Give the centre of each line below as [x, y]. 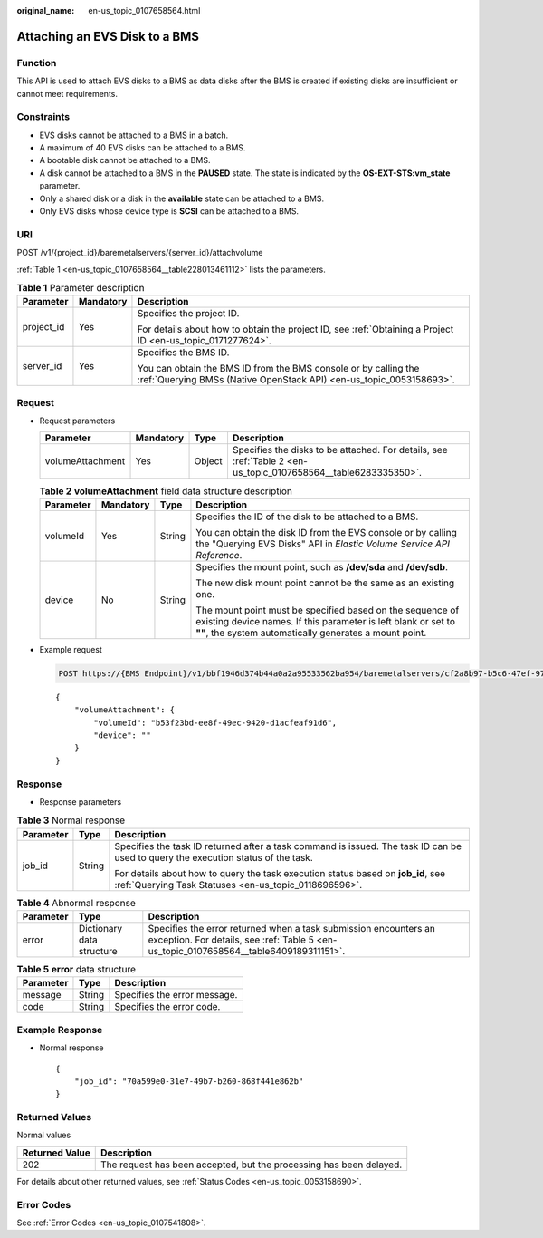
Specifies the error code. [167, 1007]
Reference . [219, 555]
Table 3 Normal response [71, 820]
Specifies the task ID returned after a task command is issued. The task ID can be [288, 846]
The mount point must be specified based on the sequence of [328, 610]
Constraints [43, 117]
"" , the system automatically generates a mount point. [311, 633]
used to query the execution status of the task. [214, 857]
